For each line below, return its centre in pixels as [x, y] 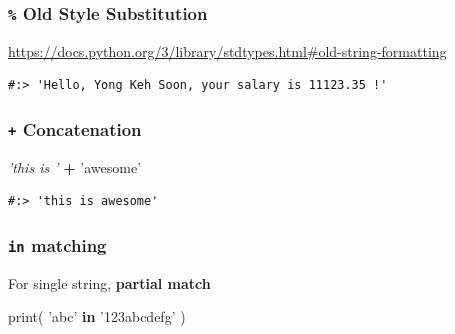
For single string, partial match [109, 282]
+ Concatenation [75, 128]
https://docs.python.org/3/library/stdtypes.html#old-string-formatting [227, 50]
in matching [57, 244]
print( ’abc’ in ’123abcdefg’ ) [97, 316]
